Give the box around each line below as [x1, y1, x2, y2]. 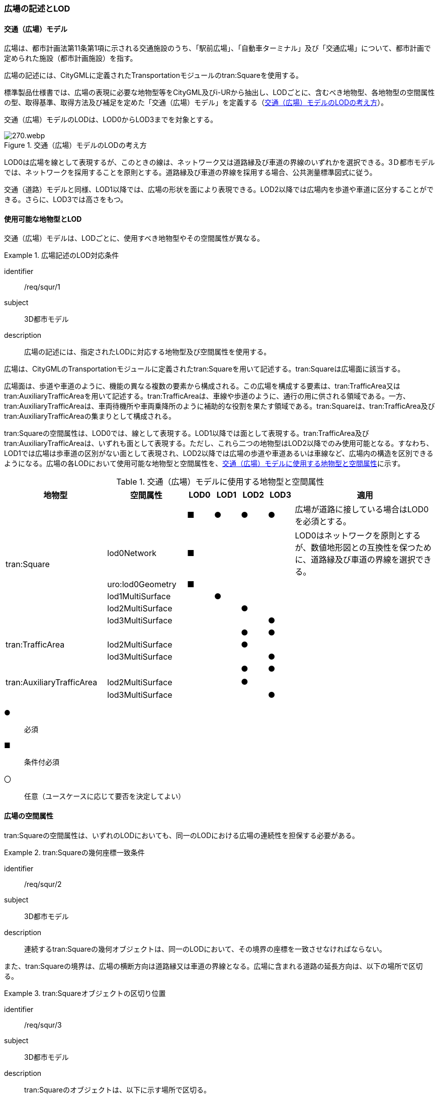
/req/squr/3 [24, 1020, 62, 1029]
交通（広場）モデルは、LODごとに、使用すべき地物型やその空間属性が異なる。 [4, 234, 264, 243]
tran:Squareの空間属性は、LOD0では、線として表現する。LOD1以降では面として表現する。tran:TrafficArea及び [4, 429, 369, 438]
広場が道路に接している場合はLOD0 [295, 504, 429, 515]
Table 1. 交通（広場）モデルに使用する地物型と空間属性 [116, 477, 324, 487]
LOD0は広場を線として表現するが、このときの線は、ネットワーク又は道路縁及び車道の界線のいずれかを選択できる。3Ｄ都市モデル [4, 158, 435, 167]
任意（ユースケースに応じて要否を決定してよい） [24, 792, 186, 801]
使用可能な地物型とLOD [4, 214, 82, 223]
